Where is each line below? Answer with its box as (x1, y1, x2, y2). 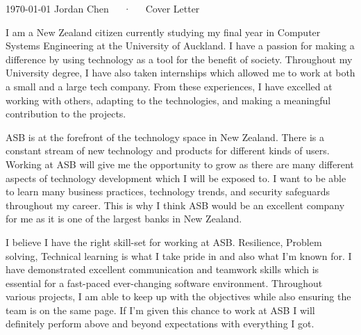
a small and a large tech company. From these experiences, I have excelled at (6, 79, 333, 93)
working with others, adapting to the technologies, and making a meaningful (6, 92, 331, 107)
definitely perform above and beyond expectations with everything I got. (6, 316, 314, 331)
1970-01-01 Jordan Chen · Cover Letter (6, 1, 200, 15)
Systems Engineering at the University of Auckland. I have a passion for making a (6, 38, 355, 53)
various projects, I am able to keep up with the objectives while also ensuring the (6, 289, 351, 304)
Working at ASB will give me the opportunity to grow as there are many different (6, 156, 354, 171)
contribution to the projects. (6, 106, 126, 121)
